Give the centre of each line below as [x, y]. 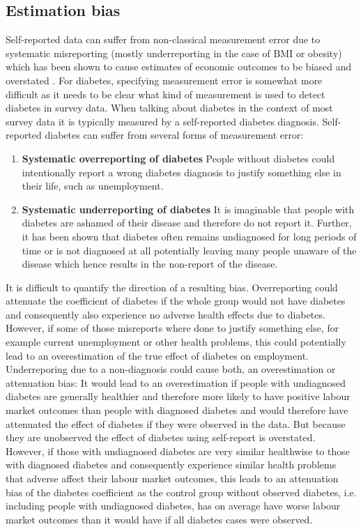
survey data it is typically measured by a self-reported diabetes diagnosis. [162, 121]
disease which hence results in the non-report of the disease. [150, 264]
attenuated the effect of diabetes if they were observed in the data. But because [176, 423]
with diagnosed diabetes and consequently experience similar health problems [171, 465]
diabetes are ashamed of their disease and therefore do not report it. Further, [187, 223]
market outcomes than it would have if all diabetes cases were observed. [159, 519]
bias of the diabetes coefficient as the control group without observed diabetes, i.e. [181, 492]
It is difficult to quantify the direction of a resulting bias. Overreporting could [172, 287]
